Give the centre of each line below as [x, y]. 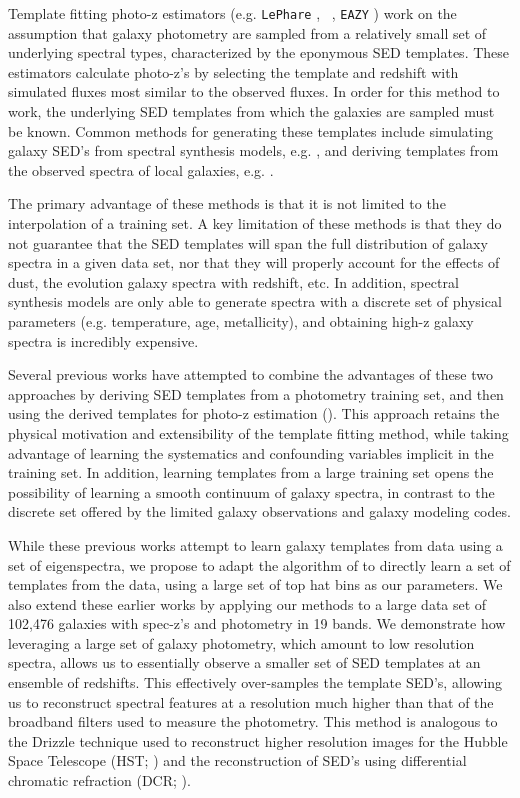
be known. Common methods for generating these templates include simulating [250, 130]
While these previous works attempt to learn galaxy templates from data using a [255, 544]
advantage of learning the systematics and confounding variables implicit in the [251, 452]
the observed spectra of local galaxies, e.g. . [141, 169]
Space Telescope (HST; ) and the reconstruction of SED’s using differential [237, 760]
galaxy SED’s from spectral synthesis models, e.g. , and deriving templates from [253, 150]
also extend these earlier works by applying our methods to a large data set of [247, 603]
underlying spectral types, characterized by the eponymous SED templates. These [259, 52]
